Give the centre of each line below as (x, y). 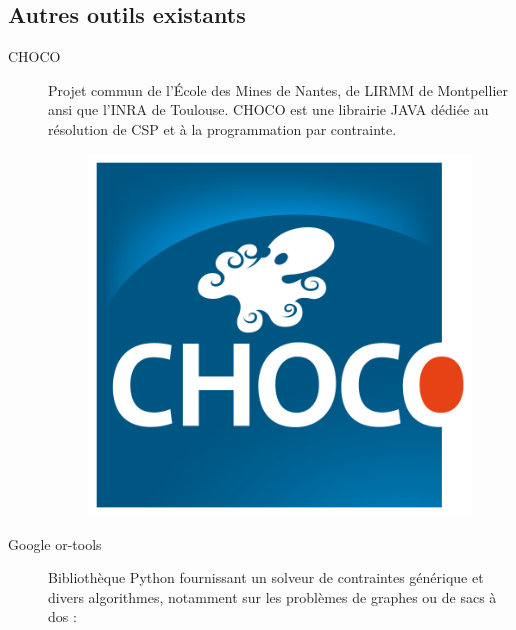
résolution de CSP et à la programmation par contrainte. (222, 128)
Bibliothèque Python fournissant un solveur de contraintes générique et (266, 577)
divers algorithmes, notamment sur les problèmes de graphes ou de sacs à (272, 596)
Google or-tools (55, 543)
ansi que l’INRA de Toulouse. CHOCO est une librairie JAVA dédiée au (268, 109)
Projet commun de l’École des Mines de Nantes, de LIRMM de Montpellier (278, 89)
